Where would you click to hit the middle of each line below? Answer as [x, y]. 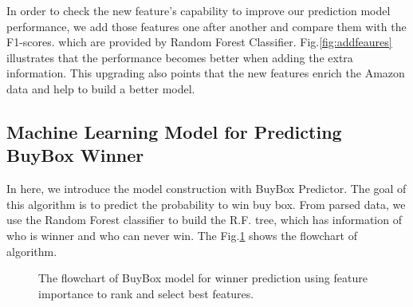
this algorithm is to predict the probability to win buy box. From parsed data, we [206, 204]
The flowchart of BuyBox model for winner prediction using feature [203, 278]
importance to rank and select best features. [146, 293]
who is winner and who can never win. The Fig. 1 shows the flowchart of [182, 235]
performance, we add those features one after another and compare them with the [206, 26]
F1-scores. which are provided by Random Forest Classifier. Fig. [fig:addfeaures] [199, 42]
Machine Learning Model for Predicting [174, 131]
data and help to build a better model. [101, 88]
